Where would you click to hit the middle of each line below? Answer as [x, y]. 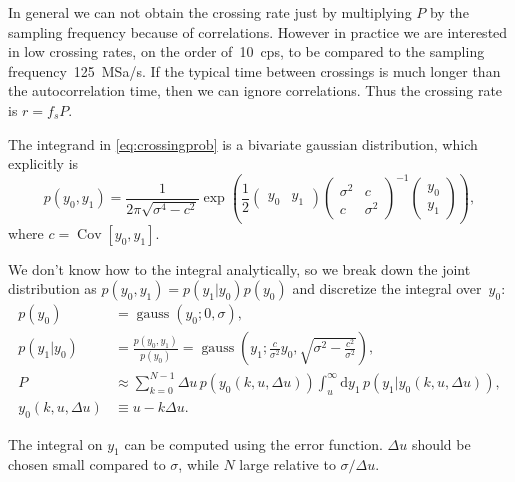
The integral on [55, 443]
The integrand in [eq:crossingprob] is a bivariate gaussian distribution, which [243, 143]
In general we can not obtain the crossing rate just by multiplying [210, 12]
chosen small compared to [87, 464]
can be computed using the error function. [253, 443]
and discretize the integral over [387, 288]
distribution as [52, 288]
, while [198, 464]
